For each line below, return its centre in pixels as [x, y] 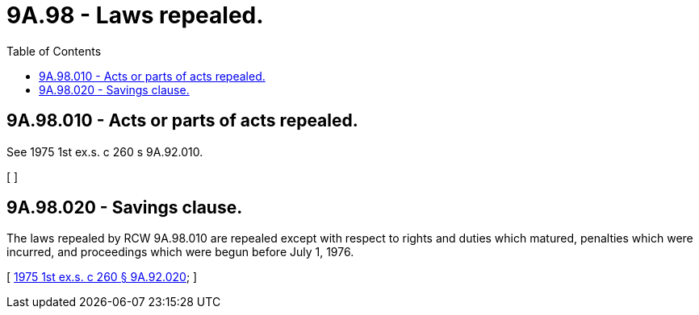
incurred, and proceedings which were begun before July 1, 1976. [180, 252]
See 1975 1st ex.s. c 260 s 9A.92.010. [105, 151]
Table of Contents [54, 51]
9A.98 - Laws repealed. [135, 15]
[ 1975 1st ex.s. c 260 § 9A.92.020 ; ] [102, 277]
